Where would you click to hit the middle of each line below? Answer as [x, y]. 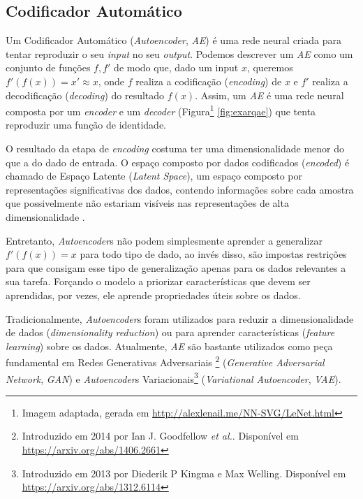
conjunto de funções [48, 67]
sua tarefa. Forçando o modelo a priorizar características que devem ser [158, 281]
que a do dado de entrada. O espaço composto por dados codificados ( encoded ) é [178, 162]
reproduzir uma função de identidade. [86, 125]
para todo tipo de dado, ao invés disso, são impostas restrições [213, 254]
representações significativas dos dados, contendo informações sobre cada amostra [180, 189]
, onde [111, 81]
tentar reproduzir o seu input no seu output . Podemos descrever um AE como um [179, 53]
